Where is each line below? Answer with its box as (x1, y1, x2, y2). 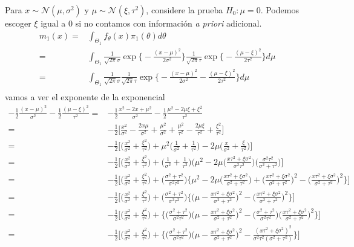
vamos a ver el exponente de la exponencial (5, 91, 165, 103)
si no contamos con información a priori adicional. (75, 17, 262, 29)
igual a (41, 17, 66, 29)
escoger (5, 17, 31, 29)
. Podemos (260, 4, 299, 16)
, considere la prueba (146, 4, 223, 16)
